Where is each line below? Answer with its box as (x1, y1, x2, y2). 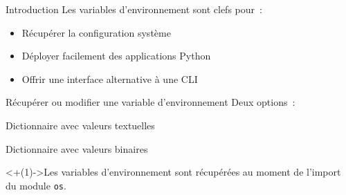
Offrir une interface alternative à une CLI (21, 71, 198, 86)
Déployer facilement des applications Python (21, 48, 211, 63)
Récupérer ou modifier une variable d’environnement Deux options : (6, 95, 295, 109)
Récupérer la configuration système (21, 25, 171, 39)
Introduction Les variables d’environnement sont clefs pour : (6, 2, 262, 16)
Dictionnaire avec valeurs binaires (6, 141, 148, 156)
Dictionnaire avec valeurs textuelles (6, 118, 155, 132)
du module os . (6, 178, 66, 192)
